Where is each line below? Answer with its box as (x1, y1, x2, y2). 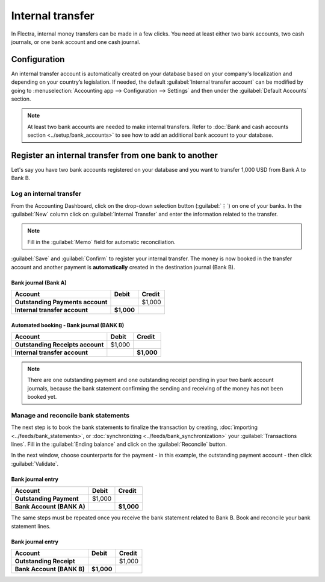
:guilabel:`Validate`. (11, 460, 59, 467)
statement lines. (11, 522, 51, 530)
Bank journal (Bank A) (11, 279, 67, 286)
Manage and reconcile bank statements (11, 411, 129, 419)
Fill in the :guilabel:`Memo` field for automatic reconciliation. (27, 238, 176, 245)
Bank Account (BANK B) (14, 565, 85, 574)
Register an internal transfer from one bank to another (11, 151, 218, 160)
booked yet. (27, 393, 57, 401)
